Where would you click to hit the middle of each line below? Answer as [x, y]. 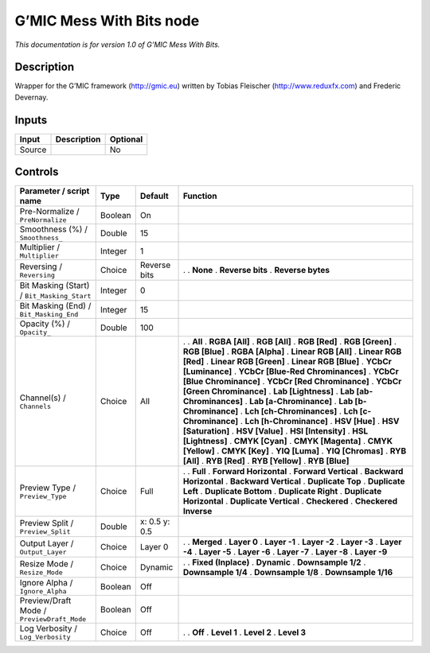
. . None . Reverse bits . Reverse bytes [256, 270]
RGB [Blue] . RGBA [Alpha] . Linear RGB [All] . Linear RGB [292, 352]
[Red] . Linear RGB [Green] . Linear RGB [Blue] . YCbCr [287, 362]
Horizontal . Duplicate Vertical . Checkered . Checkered [290, 501]
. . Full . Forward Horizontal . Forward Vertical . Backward [293, 472]
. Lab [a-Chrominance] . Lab [299, 402]
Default [154, 196]
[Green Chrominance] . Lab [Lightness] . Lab [269, 391]
